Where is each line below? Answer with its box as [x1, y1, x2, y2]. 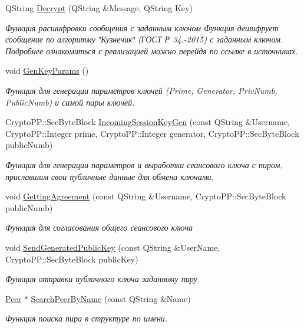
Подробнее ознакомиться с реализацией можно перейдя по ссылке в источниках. [5, 44, 298, 57]
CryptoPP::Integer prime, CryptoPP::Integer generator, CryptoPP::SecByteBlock [5, 127, 299, 139]
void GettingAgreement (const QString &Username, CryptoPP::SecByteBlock [5, 190, 286, 202]
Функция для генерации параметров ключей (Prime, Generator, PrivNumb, [5, 84, 277, 96]
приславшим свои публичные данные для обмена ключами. [5, 170, 214, 182]
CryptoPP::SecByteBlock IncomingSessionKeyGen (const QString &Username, [5, 116, 290, 128]
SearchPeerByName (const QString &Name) [31, 292, 191, 304]
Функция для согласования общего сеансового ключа [5, 221, 193, 234]
